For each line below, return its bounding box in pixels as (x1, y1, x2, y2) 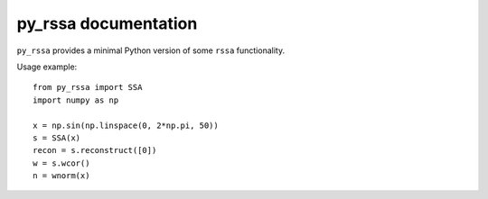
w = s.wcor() (33, 158, 90, 168)
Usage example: (16, 61, 78, 72)
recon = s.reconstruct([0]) (33, 145, 157, 156)
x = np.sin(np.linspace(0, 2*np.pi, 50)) (33, 120, 219, 131)
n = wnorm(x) (33, 171, 90, 181)
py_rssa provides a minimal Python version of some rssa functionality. (16, 45, 285, 56)
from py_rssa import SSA (33, 82, 143, 93)
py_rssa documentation (16, 14, 198, 33)
